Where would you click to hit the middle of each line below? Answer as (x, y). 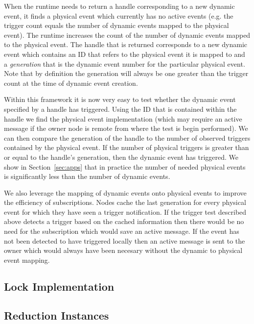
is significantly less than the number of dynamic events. (87, 176)
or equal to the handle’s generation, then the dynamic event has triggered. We (121, 157)
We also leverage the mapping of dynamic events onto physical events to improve (125, 192)
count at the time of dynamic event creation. (71, 83)
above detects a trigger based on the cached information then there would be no (124, 221)
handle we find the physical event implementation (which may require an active (123, 118)
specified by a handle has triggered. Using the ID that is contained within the (120, 109)
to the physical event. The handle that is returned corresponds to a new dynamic (126, 44)
